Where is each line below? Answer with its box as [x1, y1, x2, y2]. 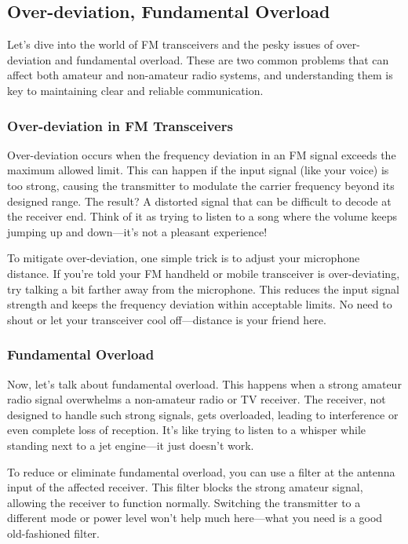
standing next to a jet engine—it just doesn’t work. [7, 436, 254, 453]
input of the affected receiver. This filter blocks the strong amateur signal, [7, 479, 363, 495]
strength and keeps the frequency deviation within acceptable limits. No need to [7, 296, 392, 312]
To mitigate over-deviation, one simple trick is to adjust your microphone [7, 250, 360, 266]
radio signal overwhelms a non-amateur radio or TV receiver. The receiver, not [7, 391, 386, 407]
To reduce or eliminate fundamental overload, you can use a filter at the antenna [7, 463, 395, 480]
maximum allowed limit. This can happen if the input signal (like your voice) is [7, 162, 389, 178]
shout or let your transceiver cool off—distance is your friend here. [7, 311, 326, 327]
